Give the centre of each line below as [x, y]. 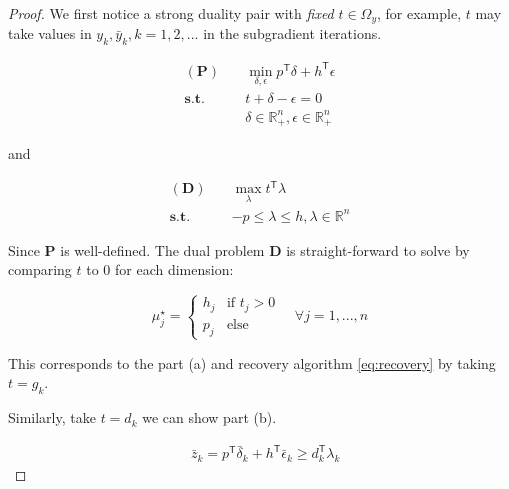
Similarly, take [52, 417]
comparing [40, 269]
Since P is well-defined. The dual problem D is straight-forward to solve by [239, 249]
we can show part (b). [209, 417]
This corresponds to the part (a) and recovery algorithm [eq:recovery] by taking [252, 362]
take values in [50, 33]
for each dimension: [174, 269]
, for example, [419, 13]
